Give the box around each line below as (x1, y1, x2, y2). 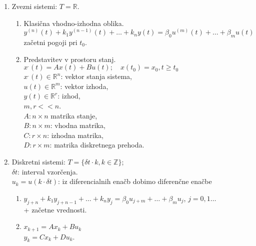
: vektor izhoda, (60, 80, 108, 91)
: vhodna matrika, (50, 120, 105, 130)
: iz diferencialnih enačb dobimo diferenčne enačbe (57, 176, 212, 186)
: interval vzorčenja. (17, 166, 78, 176)
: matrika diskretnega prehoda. (49, 139, 144, 150)
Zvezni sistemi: (11, 1, 57, 11)
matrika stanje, (50, 110, 97, 120)
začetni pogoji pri (23, 37, 77, 47)
